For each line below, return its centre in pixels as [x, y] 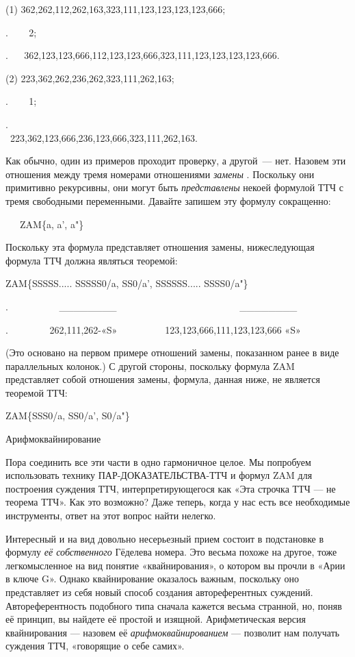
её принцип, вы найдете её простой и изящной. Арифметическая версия [156, 619]
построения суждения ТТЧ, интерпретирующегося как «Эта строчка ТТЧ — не [171, 488]
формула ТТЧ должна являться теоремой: [92, 260]
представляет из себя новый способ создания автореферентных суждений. [159, 592]
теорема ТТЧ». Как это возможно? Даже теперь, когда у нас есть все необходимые [178, 502]
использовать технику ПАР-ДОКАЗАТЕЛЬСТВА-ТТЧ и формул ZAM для [159, 475]
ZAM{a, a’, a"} [52, 224]
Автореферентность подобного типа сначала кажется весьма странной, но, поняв [174, 605]
